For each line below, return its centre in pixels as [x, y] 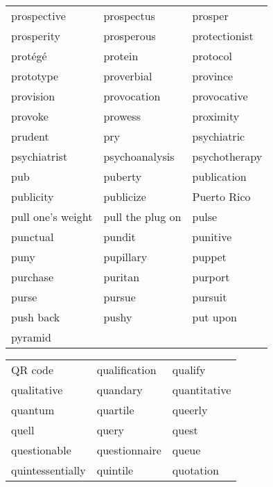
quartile [115, 410]
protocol [212, 56]
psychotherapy [227, 156]
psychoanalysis [139, 156]
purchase [33, 277]
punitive [212, 237]
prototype [35, 76]
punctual [33, 237]
